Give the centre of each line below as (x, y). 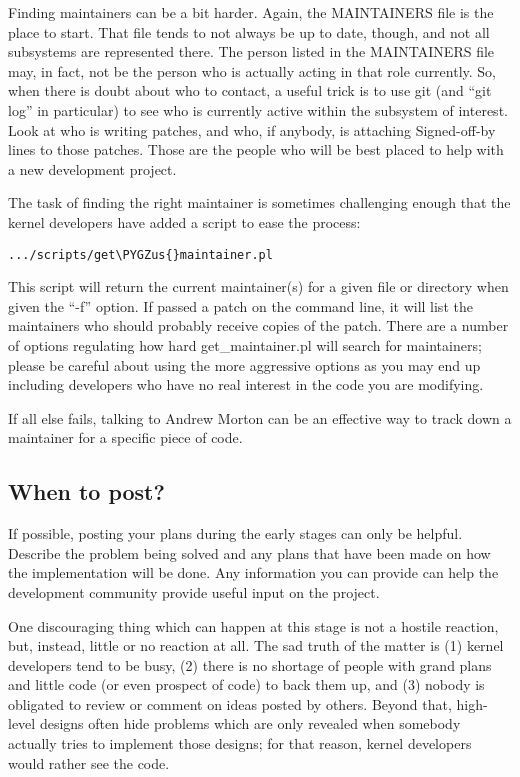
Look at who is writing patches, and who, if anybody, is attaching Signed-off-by (252, 129)
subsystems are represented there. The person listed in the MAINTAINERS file (251, 51)
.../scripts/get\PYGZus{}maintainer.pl (140, 254)
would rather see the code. (89, 762)
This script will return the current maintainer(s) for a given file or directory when (258, 286)
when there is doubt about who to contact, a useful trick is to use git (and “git (250, 90)
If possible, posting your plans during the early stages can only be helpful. (235, 533)
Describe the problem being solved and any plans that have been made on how (249, 552)
